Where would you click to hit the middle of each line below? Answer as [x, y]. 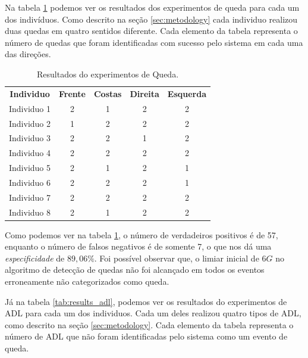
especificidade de [35, 258]
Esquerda [187, 93]
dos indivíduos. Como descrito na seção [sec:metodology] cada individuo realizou [151, 19]
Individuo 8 [30, 212]
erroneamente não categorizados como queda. [87, 281]
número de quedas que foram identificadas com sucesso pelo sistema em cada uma [154, 42]
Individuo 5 [30, 168]
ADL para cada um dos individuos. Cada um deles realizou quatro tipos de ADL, [153, 313]
